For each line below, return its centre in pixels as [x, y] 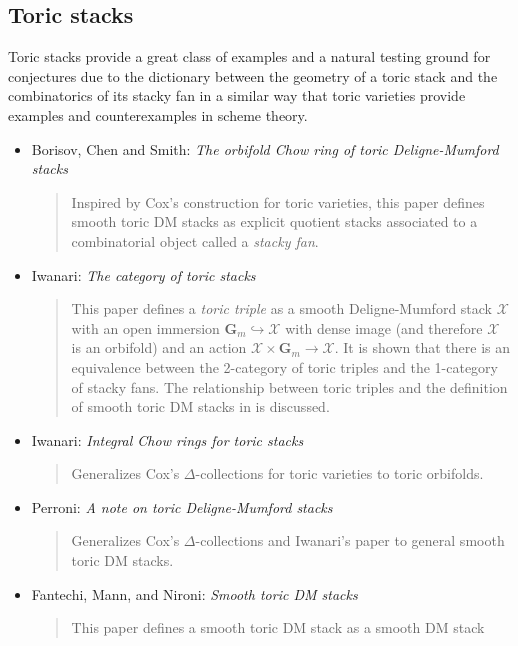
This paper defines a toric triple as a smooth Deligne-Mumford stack [282, 308]
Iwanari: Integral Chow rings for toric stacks [167, 439]
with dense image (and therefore [384, 327]
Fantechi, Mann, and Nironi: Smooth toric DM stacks [194, 593]
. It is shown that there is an [422, 347]
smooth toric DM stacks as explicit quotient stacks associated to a [274, 221]
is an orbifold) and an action [159, 347]
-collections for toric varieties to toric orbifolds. [339, 473]
